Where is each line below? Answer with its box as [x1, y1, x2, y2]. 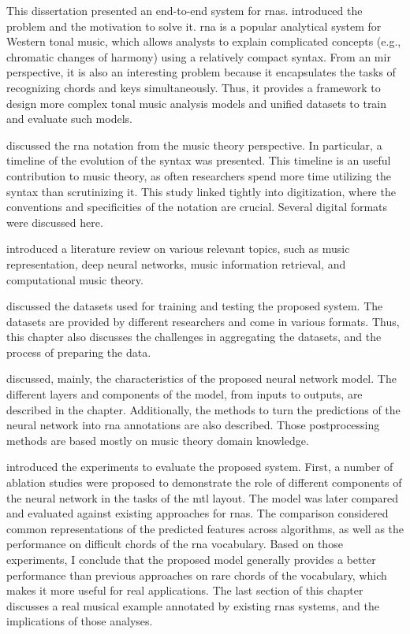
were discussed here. [6, 213, 103, 230]
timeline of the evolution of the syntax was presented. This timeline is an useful [6, 152, 391, 169]
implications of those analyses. [6, 613, 153, 629]
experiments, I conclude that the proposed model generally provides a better [6, 551, 376, 567]
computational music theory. [6, 271, 143, 287]
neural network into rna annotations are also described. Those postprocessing [6, 417, 380, 433]
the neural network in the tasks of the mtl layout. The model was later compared [6, 489, 398, 506]
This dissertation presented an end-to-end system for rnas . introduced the [6, 2, 363, 18]
